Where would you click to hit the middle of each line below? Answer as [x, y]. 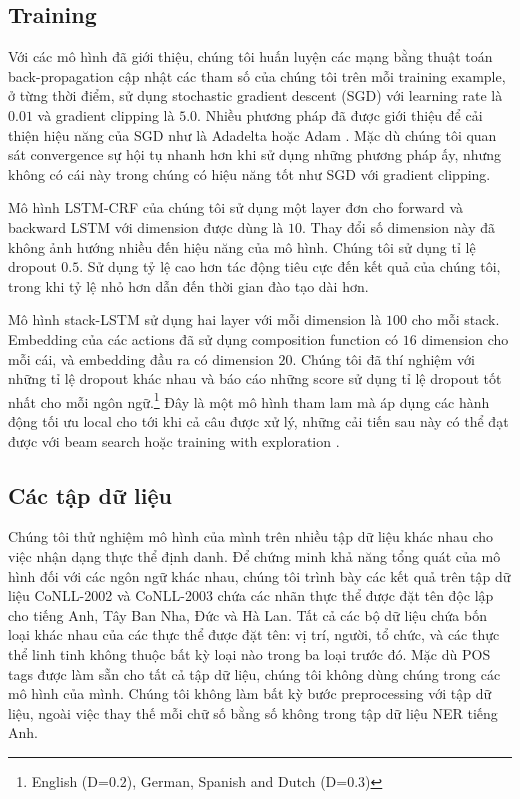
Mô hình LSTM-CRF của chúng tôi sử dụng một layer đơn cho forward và [236, 207]
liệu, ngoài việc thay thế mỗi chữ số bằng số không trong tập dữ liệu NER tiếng [253, 712]
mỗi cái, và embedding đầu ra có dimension [141, 358]
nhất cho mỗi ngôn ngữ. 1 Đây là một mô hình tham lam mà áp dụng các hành [249, 400]
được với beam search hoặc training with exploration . [174, 440]
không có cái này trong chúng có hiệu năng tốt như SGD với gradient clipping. [249, 173]
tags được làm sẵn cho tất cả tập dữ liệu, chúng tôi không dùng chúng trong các [254, 673]
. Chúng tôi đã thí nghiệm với [383, 358]
